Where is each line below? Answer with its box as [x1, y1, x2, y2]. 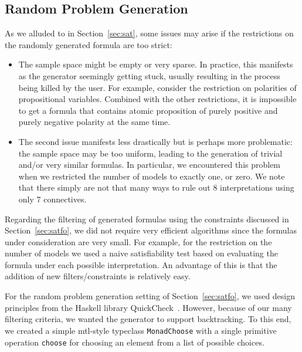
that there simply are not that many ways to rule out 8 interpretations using [18, 181, 294, 194]
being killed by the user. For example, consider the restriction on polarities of [18, 81, 297, 93]
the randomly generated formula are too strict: [5, 38, 172, 50]
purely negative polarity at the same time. [18, 116, 171, 128]
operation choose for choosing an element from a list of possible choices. [5, 336, 264, 348]
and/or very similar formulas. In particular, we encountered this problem [18, 158, 281, 171]
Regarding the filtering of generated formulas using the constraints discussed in [5, 212, 289, 225]
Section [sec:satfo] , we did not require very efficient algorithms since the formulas [5, 224, 297, 236]
